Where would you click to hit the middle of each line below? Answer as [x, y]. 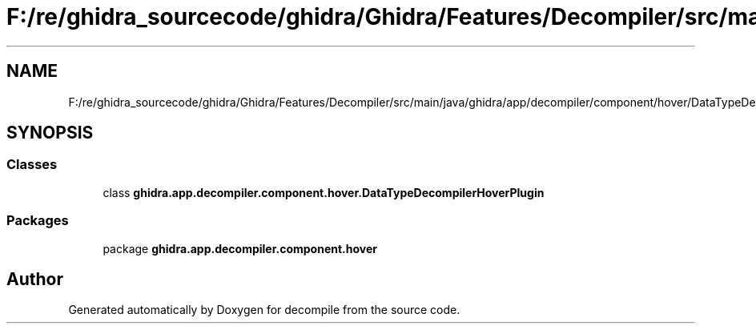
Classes [32, 165]
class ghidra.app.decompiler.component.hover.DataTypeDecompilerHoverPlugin [324, 192]
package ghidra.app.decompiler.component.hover [240, 248]
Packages [38, 221]
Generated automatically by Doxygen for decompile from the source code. [264, 310]
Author [35, 279]
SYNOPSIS [50, 133]
